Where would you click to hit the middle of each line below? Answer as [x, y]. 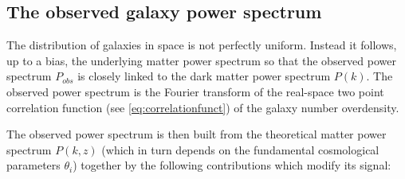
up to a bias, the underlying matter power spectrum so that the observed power [201, 60]
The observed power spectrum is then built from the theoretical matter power [197, 134]
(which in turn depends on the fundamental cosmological [240, 149]
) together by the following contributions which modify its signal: [232, 165]
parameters [33, 165]
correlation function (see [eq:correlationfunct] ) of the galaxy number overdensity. [203, 107]
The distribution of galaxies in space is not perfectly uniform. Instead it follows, [202, 45]
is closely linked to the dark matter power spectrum [204, 76]
